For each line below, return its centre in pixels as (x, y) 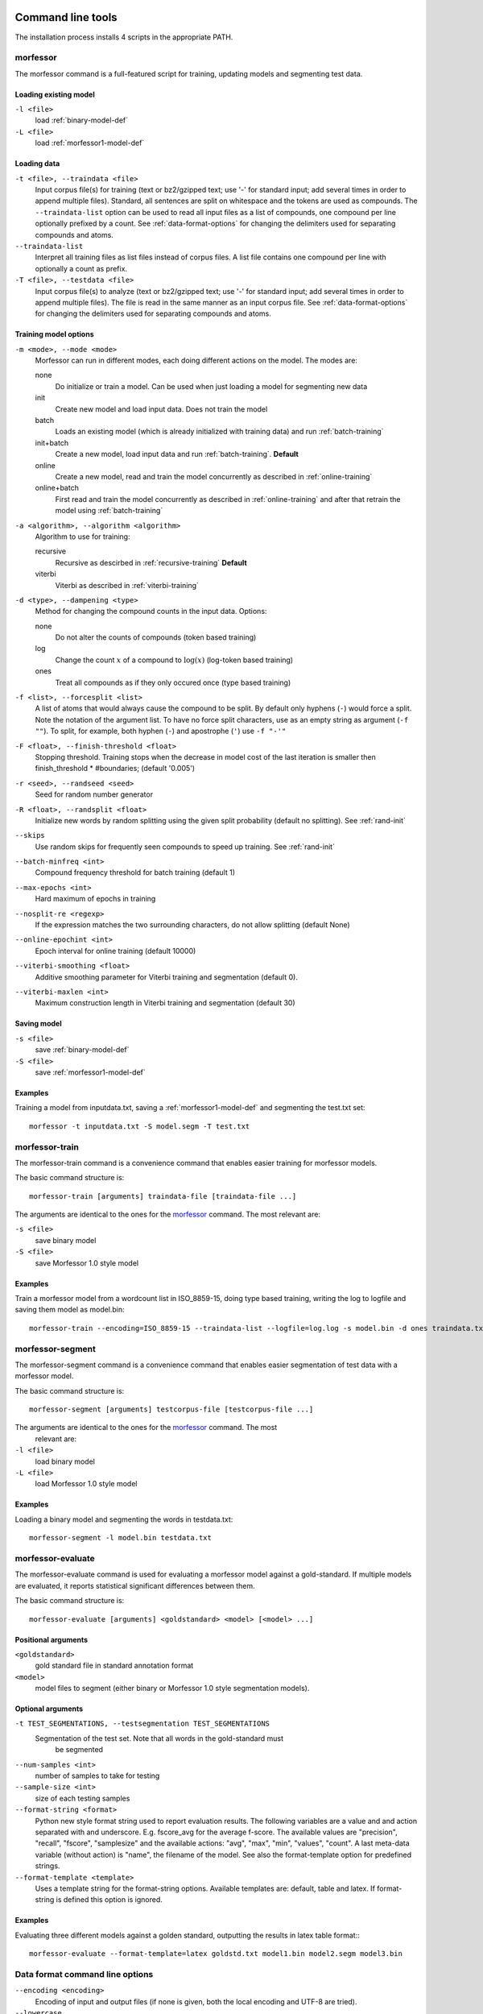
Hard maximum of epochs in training (95, 899)
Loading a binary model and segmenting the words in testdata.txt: (124, 1519)
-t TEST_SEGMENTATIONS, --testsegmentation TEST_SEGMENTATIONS (142, 1724)
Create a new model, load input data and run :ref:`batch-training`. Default (177, 454)
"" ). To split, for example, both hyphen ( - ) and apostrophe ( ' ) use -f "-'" (161, 731)
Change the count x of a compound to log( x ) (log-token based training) (174, 660)
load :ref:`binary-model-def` (82, 120)
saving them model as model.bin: (70, 1310)
